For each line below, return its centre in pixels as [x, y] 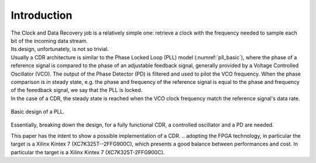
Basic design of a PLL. [38, 112]
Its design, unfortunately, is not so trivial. [60, 49]
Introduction [42, 15]
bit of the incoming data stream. [49, 40]
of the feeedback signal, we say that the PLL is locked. [77, 90]
